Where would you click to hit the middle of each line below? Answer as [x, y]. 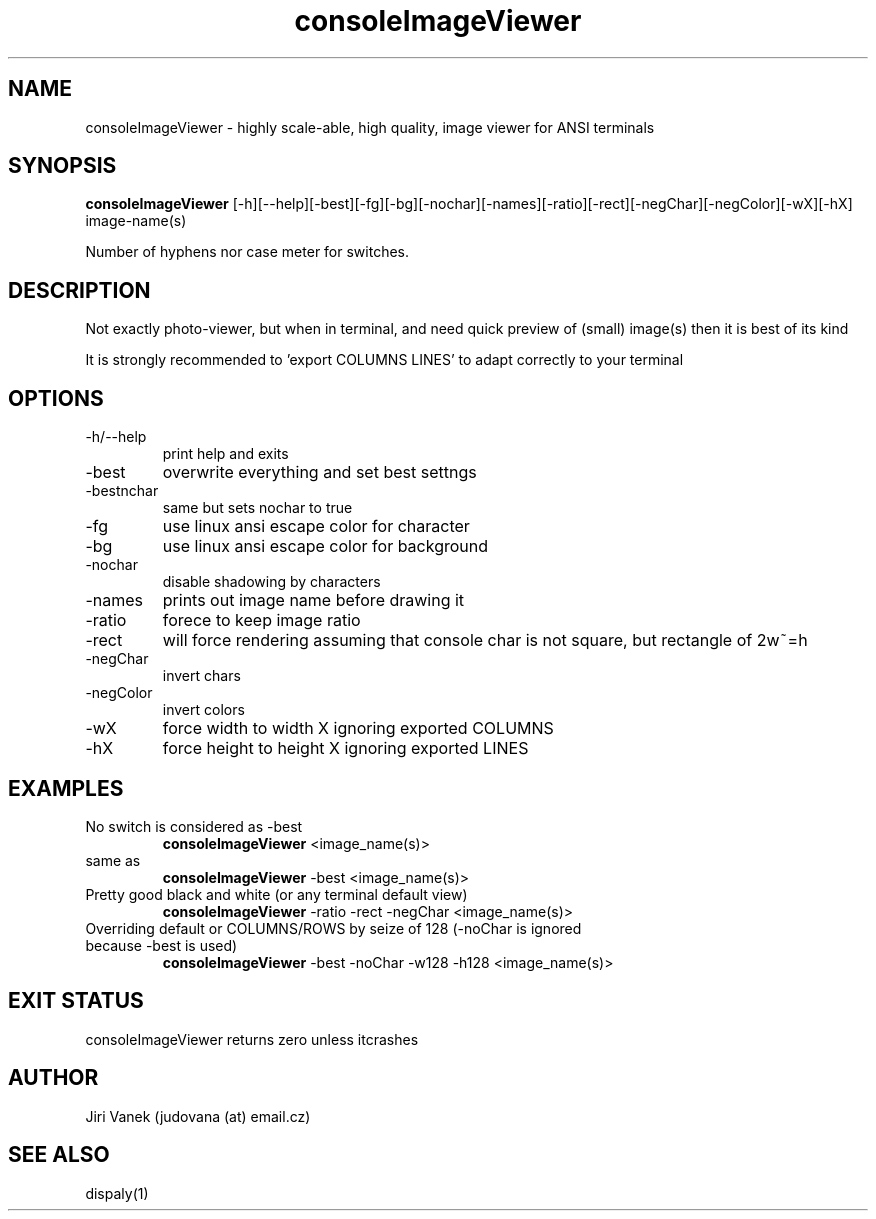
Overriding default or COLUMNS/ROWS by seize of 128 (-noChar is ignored [333, 928]
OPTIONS [56, 398]
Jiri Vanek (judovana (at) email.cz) [198, 1116]
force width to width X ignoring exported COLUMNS [358, 728]
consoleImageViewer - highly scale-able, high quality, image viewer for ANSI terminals [370, 127]
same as [113, 860]
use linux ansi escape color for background [325, 546]
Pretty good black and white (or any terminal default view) [276, 894]
